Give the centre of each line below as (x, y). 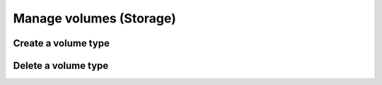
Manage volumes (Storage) (94, 18)
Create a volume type (61, 43)
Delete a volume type (61, 66)
